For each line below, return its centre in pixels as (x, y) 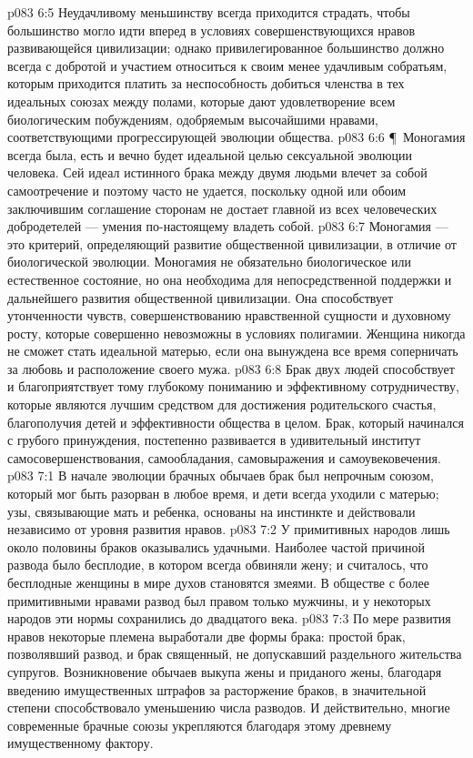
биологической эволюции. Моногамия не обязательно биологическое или (209, 262)
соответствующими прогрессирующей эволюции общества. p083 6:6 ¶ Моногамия (236, 137)
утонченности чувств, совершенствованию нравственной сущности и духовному (229, 315)
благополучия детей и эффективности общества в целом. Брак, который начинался (236, 422)
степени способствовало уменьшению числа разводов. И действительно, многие (229, 707)
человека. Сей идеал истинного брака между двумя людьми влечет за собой (217, 172)
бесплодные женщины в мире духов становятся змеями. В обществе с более (218, 582)
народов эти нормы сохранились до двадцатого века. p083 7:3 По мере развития (229, 618)
